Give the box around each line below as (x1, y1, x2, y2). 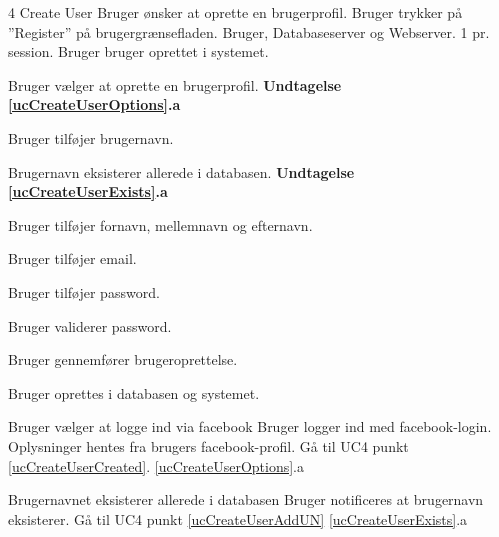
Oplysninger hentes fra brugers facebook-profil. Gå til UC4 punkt (8, 435, 409, 456)
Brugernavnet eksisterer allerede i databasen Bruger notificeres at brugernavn (8, 489, 484, 510)
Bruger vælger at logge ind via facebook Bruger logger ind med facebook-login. (8, 416, 492, 437)
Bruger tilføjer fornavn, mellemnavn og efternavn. (8, 214, 313, 235)
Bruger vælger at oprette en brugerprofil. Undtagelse (8, 74, 342, 95)
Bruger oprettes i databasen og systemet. (8, 382, 260, 403)
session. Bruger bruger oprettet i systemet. (8, 41, 269, 62)
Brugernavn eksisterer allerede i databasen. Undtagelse (8, 161, 355, 182)
